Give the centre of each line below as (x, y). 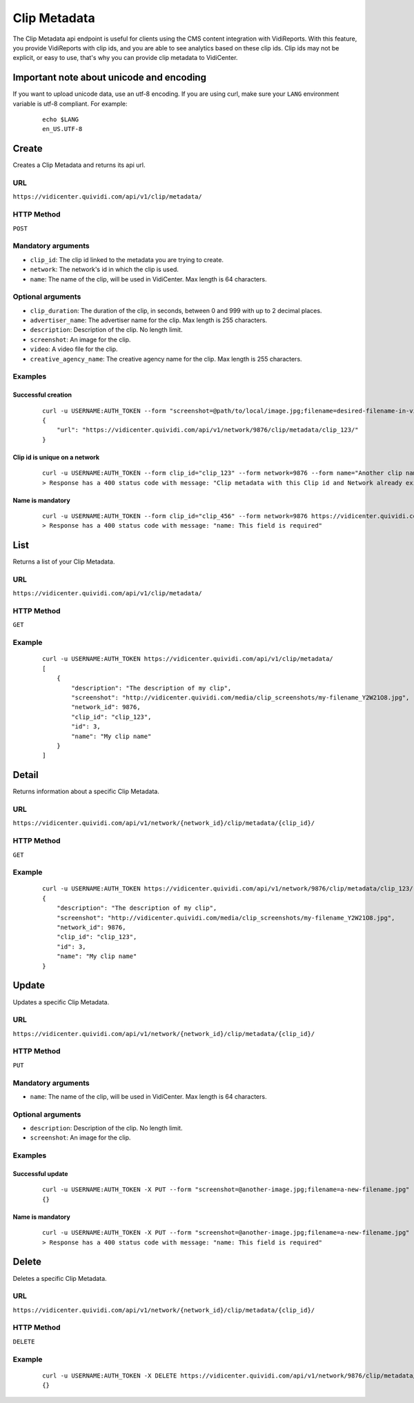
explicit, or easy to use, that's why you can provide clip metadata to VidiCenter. (125, 58)
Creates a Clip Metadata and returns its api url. (79, 165)
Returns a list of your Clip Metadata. (64, 561)
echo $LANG (61, 120)
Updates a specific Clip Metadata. (61, 1002)
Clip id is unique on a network (56, 457)
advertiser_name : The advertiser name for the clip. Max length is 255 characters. (149, 320)
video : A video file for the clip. (74, 349)
